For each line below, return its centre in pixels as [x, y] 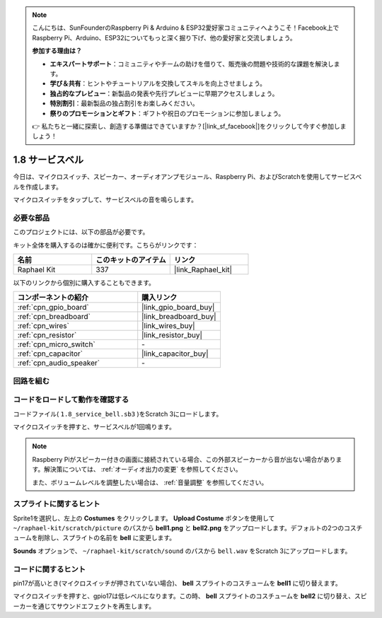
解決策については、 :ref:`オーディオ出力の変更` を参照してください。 [143, 470]
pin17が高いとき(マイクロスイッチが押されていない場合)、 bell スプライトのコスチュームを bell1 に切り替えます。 [178, 583]
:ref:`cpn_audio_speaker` [59, 363]
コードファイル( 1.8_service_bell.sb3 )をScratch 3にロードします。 [118, 414]
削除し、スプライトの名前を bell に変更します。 [107, 538]
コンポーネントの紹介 [53, 298]
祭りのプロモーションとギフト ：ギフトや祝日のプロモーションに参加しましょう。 [167, 113]
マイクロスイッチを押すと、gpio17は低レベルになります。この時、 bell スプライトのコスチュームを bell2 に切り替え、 [184, 596]
